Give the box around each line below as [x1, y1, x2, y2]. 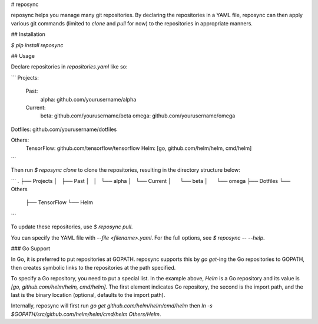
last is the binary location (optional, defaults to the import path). [11, 291, 165, 298]
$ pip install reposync [11, 41, 64, 48]
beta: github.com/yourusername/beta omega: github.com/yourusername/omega [40, 112, 236, 119]
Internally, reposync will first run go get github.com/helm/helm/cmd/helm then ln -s [11, 302, 213, 309]
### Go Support [11, 245, 51, 252]
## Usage [11, 52, 35, 59]
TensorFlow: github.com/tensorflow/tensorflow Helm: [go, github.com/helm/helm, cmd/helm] [25, 145, 252, 152]
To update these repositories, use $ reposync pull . [11, 223, 133, 230]
